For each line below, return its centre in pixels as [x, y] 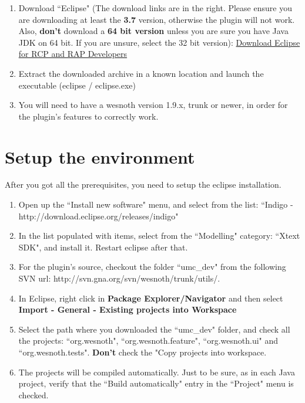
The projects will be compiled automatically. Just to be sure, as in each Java [157, 372]
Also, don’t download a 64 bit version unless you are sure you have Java [153, 31]
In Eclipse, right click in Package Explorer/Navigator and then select [151, 298]
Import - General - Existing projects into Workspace [128, 309]
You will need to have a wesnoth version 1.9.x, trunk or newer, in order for [153, 105]
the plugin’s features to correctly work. [88, 116]
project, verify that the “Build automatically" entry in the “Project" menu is [156, 383]
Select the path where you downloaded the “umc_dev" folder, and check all [154, 329]
